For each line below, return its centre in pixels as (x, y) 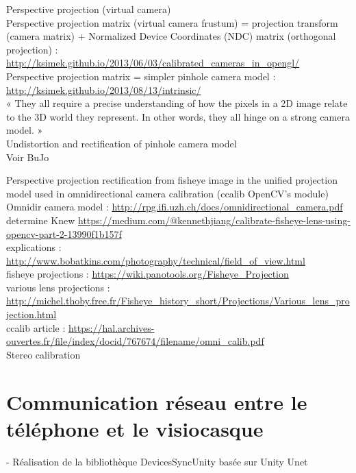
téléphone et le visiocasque (135, 428)
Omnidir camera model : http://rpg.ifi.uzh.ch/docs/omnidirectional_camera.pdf (175, 207)
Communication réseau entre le (157, 401)
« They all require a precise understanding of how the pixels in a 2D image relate (177, 103)
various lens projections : (58, 287)
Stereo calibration (43, 354)
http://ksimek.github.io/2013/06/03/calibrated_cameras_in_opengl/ (153, 63)
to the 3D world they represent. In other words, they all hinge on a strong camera (178, 116)
